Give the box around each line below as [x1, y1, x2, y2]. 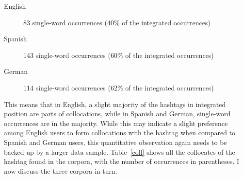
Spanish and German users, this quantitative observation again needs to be [4, 137, 227, 147]
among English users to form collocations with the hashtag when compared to [4, 127, 236, 138]
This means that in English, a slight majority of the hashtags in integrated [4, 99, 226, 109]
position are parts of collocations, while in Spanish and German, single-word [4, 108, 231, 119]
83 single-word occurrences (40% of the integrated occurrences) [23, 17, 211, 27]
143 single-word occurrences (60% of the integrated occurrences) [23, 50, 214, 60]
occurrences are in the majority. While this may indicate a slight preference [4, 118, 228, 128]
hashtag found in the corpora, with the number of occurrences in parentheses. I [4, 156, 240, 166]
